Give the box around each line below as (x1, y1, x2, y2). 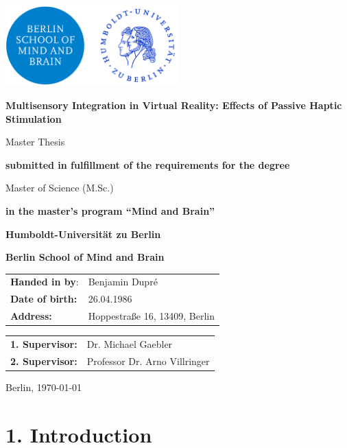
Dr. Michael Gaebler (86, 337, 173, 351)
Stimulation (5, 111, 62, 126)
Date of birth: (10, 292, 77, 306)
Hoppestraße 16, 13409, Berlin (88, 309, 215, 323)
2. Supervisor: (10, 353, 77, 368)
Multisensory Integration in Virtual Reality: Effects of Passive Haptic (5, 97, 342, 112)
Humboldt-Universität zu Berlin (5, 226, 161, 241)
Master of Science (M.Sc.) (5, 180, 114, 195)
